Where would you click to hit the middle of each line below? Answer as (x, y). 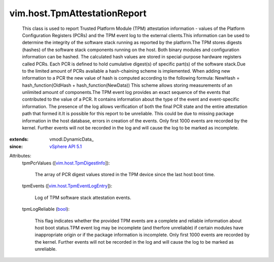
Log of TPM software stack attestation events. (83, 198)
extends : (19, 139)
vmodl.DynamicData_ (72, 139)
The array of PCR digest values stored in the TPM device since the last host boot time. (125, 174)
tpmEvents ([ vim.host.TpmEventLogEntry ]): (67, 186)
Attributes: (20, 156)
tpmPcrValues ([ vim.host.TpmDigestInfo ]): (66, 163)
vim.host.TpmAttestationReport (78, 13)
